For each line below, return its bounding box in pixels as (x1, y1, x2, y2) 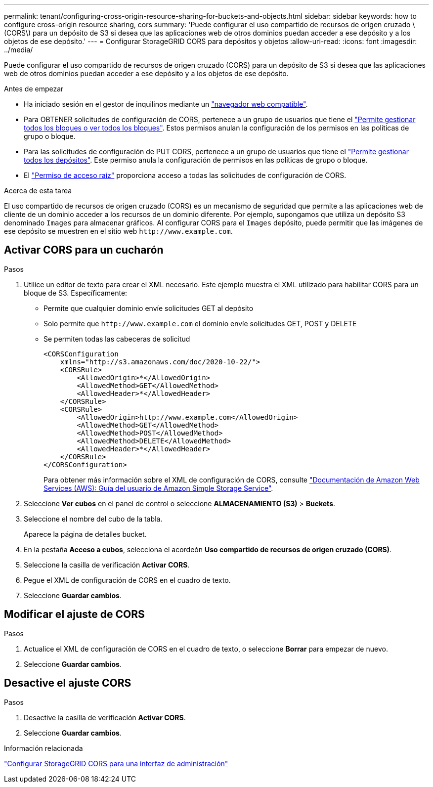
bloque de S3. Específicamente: (24, 288, 128, 297)
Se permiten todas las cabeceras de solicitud (43, 334, 190, 343)
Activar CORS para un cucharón (4, 244, 164, 257)
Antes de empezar (4, 85, 64, 93)
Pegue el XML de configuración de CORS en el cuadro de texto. (24, 575, 231, 584)
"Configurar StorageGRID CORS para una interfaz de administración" (4, 759, 228, 768)
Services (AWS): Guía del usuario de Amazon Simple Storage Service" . (43, 483, 273, 492)
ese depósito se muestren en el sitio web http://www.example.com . (4, 227, 233, 235)
